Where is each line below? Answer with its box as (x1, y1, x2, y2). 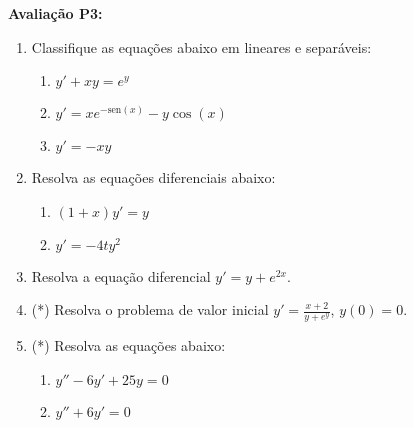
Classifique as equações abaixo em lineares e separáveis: (31, 36, 372, 57)
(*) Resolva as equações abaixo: (31, 335, 226, 356)
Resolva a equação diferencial (31, 265, 211, 286)
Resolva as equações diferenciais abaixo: (31, 167, 276, 188)
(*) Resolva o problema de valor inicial (31, 299, 269, 320)
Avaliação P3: (8, 3, 103, 23)
